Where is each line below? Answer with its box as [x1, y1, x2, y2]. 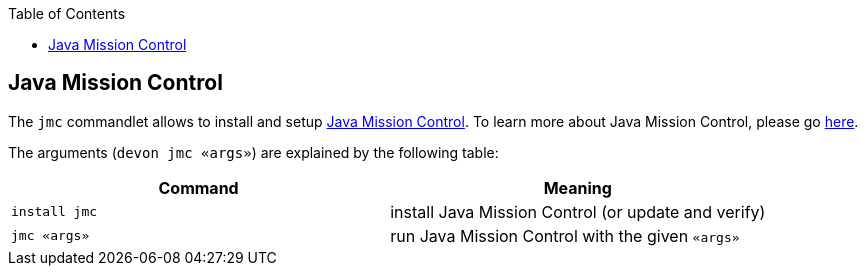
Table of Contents [8, 5, 126, 22]
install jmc [11, 204, 98, 220]
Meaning [543, 177, 612, 198]
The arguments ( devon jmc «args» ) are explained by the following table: [8, 143, 499, 161]
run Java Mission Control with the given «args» [390, 225, 740, 246]
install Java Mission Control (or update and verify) [390, 201, 766, 222]
